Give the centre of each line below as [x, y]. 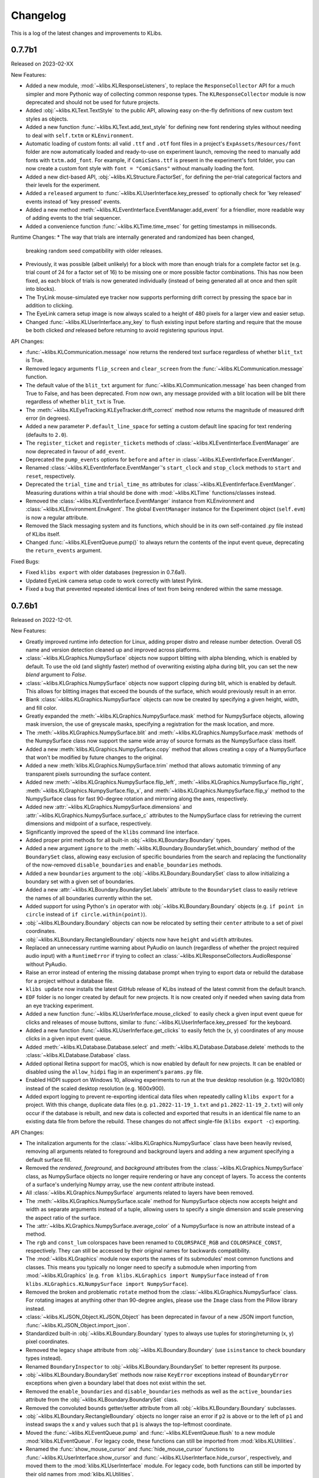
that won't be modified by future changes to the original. [94, 757]
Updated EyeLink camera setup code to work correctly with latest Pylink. [114, 581]
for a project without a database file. [70, 981]
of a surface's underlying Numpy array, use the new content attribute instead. [120, 1184]
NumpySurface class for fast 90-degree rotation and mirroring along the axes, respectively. [137, 799]
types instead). [44, 1358]
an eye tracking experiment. [60, 1006]
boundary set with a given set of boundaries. [80, 881]
